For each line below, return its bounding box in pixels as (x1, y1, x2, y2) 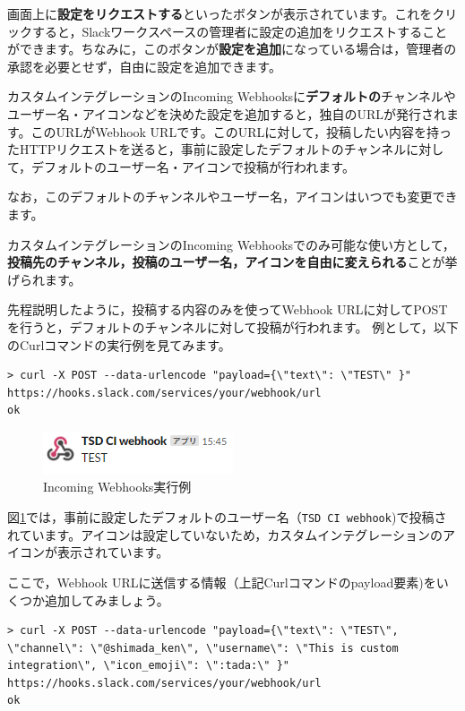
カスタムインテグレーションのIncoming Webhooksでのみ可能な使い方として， (7, 235, 455, 253)
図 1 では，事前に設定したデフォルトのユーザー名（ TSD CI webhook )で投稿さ (7, 508, 447, 527)
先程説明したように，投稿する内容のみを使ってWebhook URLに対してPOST (7, 300, 448, 319)
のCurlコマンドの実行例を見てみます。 (7, 335, 231, 354)
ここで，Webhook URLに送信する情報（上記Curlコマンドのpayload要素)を (7, 572, 436, 591)
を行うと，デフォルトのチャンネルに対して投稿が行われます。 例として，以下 (7, 317, 459, 336)
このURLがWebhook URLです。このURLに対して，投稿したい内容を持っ (30, 122, 452, 141)
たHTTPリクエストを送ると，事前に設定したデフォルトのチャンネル (7, 140, 407, 158)
